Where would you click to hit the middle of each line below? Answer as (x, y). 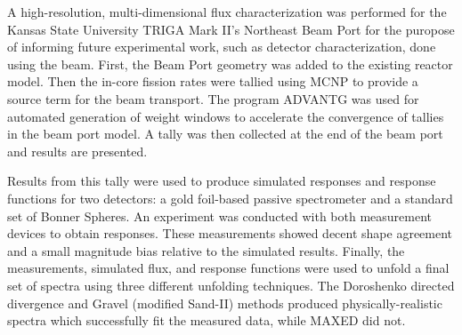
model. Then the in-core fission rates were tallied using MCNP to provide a (213, 81)
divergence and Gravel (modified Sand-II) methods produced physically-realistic (225, 303)
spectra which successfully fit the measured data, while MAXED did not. (207, 320)
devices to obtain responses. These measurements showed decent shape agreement (230, 233)
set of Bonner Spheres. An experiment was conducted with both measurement (220, 215)
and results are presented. (77, 151)
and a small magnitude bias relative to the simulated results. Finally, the (206, 250)
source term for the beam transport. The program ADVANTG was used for (213, 98)
